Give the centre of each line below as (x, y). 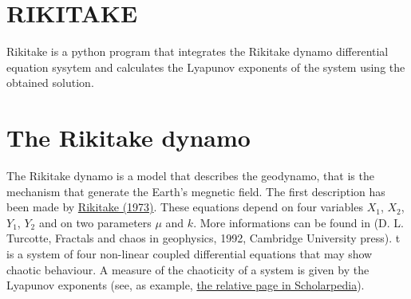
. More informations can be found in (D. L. (298, 222)
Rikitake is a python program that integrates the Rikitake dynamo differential (198, 51)
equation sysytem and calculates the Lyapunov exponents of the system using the (206, 67)
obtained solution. (50, 83)
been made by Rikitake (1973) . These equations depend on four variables (185, 207)
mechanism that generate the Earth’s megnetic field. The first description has (196, 191)
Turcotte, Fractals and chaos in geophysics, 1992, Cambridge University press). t (204, 238)
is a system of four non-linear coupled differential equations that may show (190, 254)
